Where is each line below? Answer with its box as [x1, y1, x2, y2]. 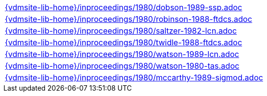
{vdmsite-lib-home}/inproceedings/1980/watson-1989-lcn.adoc [5, 49, 239, 59]
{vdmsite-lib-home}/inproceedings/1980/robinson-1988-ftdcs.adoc [5, 14, 252, 24]
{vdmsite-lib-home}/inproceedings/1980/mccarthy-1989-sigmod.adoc [5, 73, 263, 82]
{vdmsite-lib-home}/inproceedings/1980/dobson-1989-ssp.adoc [5, 2, 243, 12]
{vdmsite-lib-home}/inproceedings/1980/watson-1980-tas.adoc [5, 61, 240, 71]
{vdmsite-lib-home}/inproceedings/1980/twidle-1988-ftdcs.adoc [5, 38, 243, 47]
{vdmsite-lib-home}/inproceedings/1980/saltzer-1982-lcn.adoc [5, 26, 237, 36]
